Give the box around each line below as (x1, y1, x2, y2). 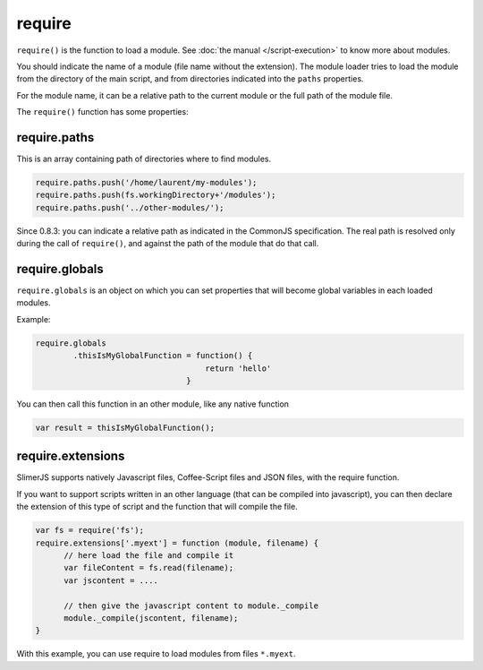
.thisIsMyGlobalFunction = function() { (72, 350, 253, 361)
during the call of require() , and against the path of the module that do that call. (16, 238, 319, 249)
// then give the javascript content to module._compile (64, 600, 319, 611)
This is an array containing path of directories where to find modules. (16, 153, 272, 165)
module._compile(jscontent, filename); (64, 613, 239, 623)
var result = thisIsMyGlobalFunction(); (35, 422, 215, 433)
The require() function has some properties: (16, 107, 189, 117)
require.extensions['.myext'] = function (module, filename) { (35, 537, 319, 548)
